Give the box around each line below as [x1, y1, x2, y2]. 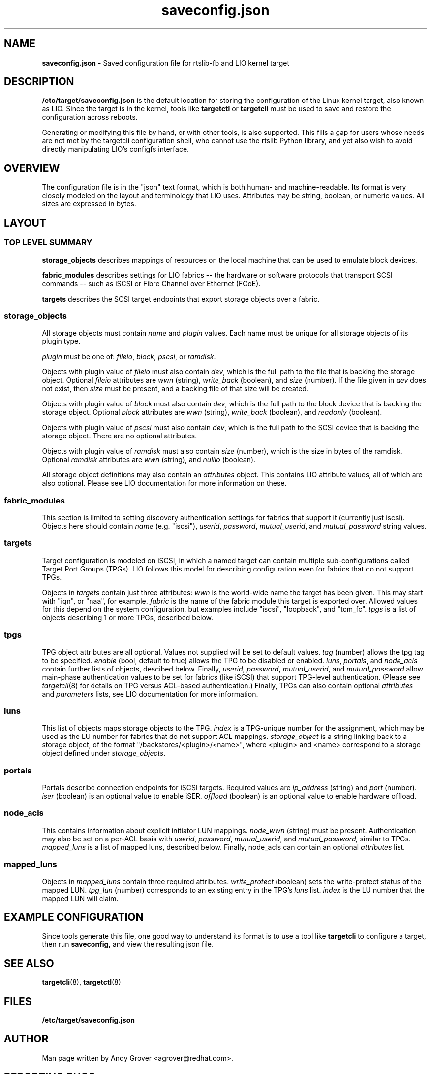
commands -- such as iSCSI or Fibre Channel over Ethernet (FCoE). [42, 279, 261, 288]
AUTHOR [4, 1033, 49, 1045]
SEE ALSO [4, 957, 54, 970]
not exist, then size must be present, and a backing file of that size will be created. [42, 384, 308, 393]
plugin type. [42, 337, 81, 346]
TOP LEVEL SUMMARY [4, 237, 92, 248]
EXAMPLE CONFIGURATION [4, 910, 144, 923]
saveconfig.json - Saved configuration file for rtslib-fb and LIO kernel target [42, 58, 289, 67]
